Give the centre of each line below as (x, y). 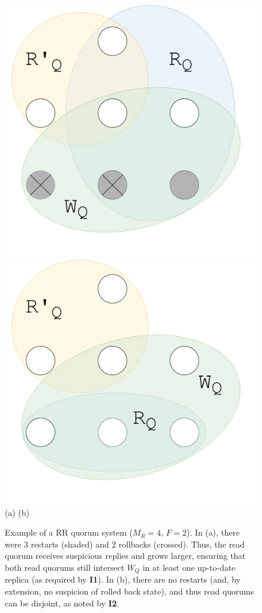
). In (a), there (213, 532)
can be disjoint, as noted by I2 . (62, 603)
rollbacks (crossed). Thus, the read (182, 544)
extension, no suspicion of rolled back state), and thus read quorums (130, 591)
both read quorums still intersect (65, 567)
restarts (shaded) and (70, 544)
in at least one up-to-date (189, 567)
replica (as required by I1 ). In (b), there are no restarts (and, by (123, 579)
